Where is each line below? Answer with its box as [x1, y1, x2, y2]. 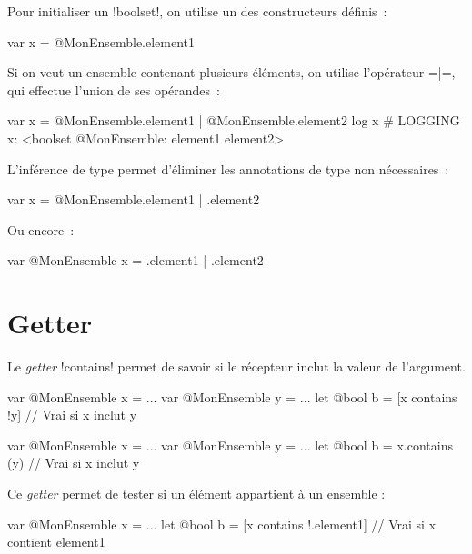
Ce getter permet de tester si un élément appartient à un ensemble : [7, 484, 386, 503]
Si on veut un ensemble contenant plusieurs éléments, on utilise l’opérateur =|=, [7, 63, 456, 82]
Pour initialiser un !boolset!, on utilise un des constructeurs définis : [7, 2, 387, 20]
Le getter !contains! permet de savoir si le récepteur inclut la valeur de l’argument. [7, 357, 466, 376]
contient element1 [7, 532, 105, 551]
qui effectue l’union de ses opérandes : [7, 80, 220, 99]
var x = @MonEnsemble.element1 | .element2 [7, 190, 260, 209]
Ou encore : [7, 220, 75, 239]
